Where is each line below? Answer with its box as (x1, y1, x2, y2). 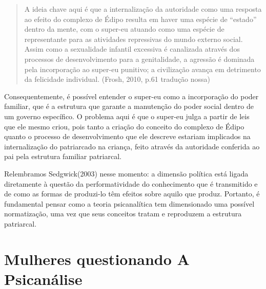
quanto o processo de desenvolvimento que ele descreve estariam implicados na (4, 131, 251, 142)
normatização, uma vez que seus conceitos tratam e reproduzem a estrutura (4, 208, 242, 219)
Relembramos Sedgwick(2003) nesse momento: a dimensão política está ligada (4, 168, 249, 179)
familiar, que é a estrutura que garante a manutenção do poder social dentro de (4, 101, 254, 112)
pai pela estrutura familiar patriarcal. (4, 151, 121, 162)
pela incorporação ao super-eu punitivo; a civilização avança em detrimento (24, 63, 261, 74)
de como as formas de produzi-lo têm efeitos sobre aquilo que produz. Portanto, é (4, 188, 260, 199)
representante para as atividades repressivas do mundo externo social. (24, 33, 243, 44)
